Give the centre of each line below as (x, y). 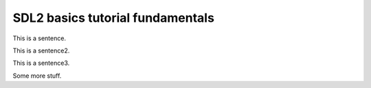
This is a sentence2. (41, 50)
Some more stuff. (37, 76)
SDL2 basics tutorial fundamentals (113, 18)
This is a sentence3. (41, 63)
